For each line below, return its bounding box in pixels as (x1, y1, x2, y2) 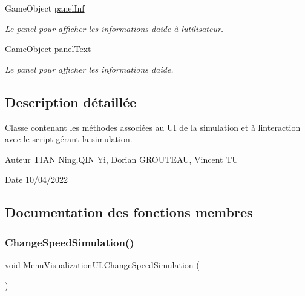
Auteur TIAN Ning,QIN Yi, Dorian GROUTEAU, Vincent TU (5, 153, 238, 165)
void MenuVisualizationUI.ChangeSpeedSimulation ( (5, 258, 200, 271)
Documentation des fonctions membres (5, 203, 253, 222)
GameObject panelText (5, 42, 91, 55)
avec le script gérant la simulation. (5, 133, 133, 145)
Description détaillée (5, 92, 137, 111)
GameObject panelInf (5, 2, 85, 14)
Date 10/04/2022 (5, 173, 68, 186)
